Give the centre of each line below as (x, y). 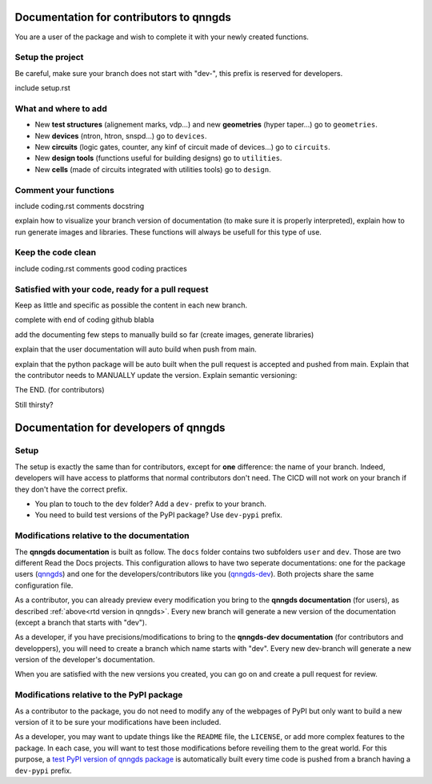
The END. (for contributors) (60, 390)
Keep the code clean (55, 252)
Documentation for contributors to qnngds (123, 17)
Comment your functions (65, 190)
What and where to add (61, 108)
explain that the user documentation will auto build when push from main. (136, 349)
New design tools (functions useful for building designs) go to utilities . (158, 158)
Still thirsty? (34, 404)
